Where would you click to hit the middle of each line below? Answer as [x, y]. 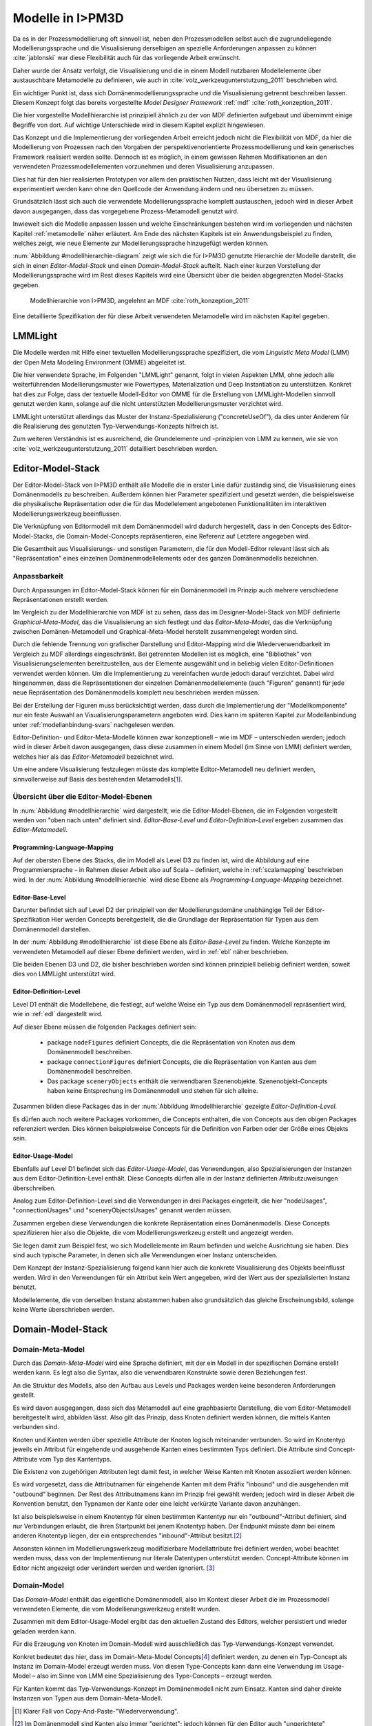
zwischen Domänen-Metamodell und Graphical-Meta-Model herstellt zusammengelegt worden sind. [155, 632]
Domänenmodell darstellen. [52, 929]
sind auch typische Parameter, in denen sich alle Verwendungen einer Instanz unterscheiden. [145, 1255]
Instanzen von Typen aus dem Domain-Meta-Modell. [87, 1698]
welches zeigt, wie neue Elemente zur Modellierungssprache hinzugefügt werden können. [141, 243]
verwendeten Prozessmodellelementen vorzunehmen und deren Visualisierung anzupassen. [144, 166]
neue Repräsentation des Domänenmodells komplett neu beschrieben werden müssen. [136, 692]
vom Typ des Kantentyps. [75, 1459]
